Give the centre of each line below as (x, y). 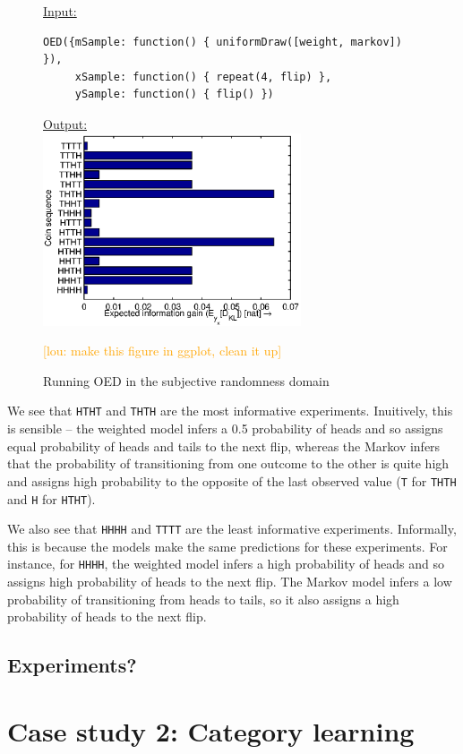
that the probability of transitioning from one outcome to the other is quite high (228, 463)
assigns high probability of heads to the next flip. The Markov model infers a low (230, 582)
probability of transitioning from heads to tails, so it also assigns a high (203, 599)
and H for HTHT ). (51, 498)
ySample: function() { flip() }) (174, 94)
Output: (65, 123)
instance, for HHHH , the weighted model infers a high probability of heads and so (226, 564)
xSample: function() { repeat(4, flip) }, (203, 77)
